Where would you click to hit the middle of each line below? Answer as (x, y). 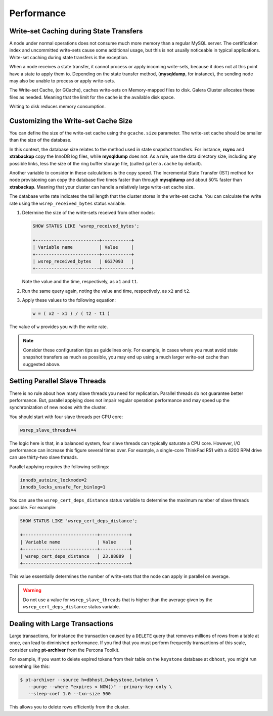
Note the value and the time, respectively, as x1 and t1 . (80, 282)
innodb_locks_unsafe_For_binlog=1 (63, 487)
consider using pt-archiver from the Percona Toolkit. (64, 650)
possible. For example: (33, 507)
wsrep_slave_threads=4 (48, 430)
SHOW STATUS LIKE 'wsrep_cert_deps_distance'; (79, 521)
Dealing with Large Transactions (61, 624)
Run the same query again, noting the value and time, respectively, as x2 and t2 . (106, 291)
